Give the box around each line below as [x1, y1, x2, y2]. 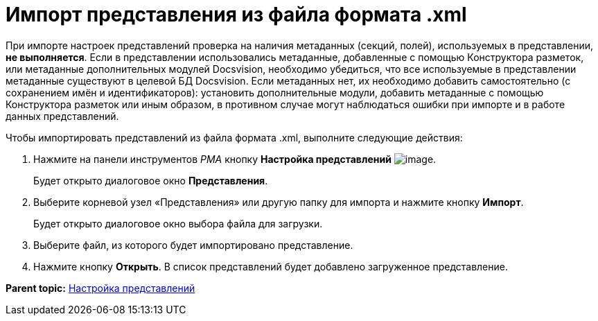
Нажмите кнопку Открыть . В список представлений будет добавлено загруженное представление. [33, 260, 508, 272]
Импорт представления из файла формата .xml [6, 3, 467, 26]
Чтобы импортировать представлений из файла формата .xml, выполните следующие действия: [6, 131, 463, 144]
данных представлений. [6, 110, 119, 122]
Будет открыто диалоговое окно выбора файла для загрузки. [33, 217, 323, 229]
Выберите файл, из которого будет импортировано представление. [33, 238, 353, 251]
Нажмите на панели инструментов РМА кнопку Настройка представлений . [33, 153, 437, 165]
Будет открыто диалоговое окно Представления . [33, 174, 268, 186]
